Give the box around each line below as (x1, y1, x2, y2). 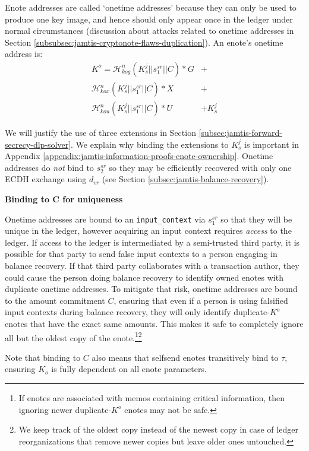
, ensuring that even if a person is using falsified (113, 294, 288, 306)
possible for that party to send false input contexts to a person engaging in (5, 247, 278, 260)
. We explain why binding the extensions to (71, 138, 229, 150)
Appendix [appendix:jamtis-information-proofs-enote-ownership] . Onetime (5, 150, 273, 162)
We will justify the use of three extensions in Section (5, 126, 196, 139)
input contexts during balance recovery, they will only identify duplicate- (5, 306, 270, 318)
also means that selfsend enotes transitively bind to (92, 351, 279, 363)
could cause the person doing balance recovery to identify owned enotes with (5, 271, 283, 283)
